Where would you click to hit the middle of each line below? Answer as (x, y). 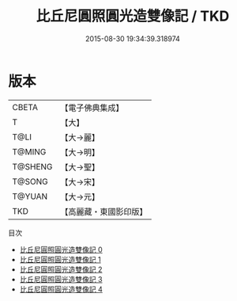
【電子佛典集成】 (92, 108)
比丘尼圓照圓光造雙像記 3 (61, 279)
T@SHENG (32, 166)
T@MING (29, 151)
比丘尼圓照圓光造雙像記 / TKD (133, 16)
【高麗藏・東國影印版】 (104, 211)
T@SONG (30, 181)
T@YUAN (30, 196)
